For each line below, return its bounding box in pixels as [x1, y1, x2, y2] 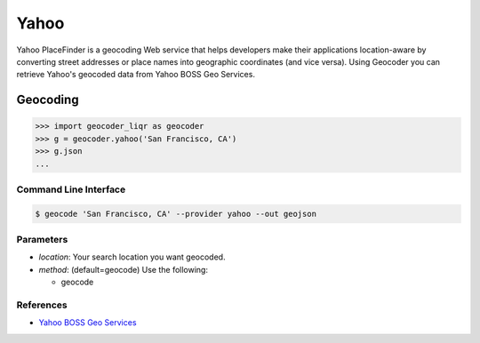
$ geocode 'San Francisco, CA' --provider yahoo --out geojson [35, 209, 317, 219]
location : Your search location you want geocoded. [38, 251, 226, 262]
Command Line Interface [16, 183, 126, 195]
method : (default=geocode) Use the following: [38, 264, 209, 275]
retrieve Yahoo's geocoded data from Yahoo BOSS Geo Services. [16, 69, 255, 80]
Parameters [16, 234, 68, 245]
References [16, 299, 68, 311]
